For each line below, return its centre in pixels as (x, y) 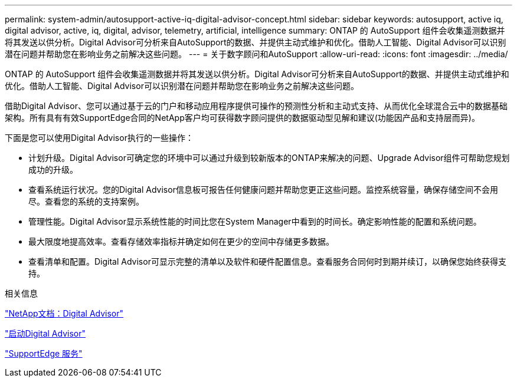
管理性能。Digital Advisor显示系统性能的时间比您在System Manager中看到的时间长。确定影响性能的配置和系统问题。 (255, 221)
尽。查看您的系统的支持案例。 (86, 201)
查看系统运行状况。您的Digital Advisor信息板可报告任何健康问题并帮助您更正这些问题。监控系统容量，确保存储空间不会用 (263, 190)
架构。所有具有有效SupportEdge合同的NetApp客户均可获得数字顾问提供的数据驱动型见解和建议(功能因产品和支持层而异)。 (242, 118)
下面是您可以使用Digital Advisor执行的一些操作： (99, 138)
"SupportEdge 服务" (44, 353)
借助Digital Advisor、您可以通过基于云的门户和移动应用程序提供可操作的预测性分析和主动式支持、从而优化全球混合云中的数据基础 (256, 106)
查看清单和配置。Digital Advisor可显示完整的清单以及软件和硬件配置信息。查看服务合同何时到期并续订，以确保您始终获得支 (267, 261)
